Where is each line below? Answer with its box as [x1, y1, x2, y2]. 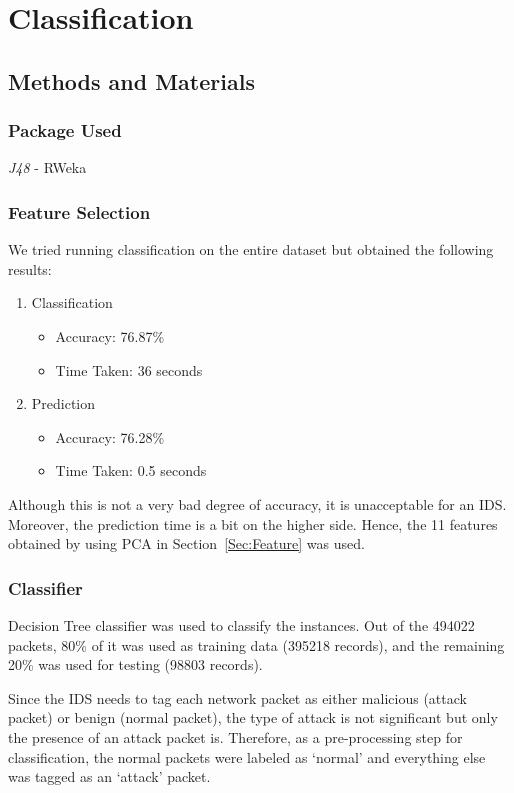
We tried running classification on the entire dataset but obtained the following [8, 239, 494, 260]
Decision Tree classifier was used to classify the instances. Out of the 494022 [8, 614, 475, 635]
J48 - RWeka [8, 157, 87, 178]
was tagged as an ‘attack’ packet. [8, 766, 211, 787]
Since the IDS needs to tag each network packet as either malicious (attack [8, 687, 467, 708]
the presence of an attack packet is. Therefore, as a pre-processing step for [8, 726, 463, 747]
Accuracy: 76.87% [55, 325, 165, 346]
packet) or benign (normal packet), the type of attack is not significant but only [8, 707, 498, 728]
